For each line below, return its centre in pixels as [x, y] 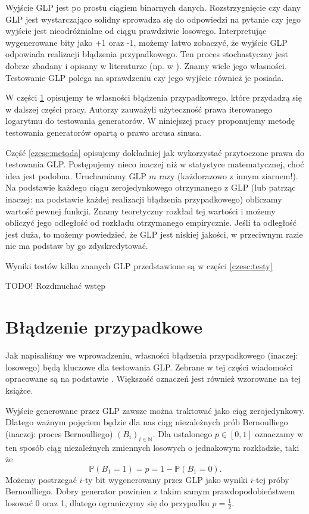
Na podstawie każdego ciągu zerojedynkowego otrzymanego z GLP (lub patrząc [151, 187]
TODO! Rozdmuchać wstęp [56, 286]
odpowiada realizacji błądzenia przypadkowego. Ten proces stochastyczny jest [147, 54]
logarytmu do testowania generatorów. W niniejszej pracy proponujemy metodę [150, 121]
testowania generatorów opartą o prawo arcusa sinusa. [104, 132]
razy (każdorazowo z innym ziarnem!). [229, 175]
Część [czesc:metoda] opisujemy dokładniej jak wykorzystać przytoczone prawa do [155, 152]
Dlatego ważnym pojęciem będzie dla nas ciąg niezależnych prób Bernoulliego [147, 422]
